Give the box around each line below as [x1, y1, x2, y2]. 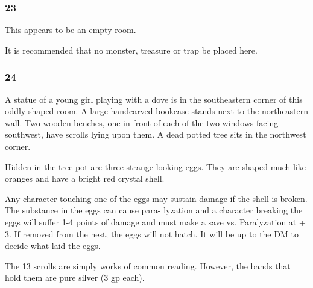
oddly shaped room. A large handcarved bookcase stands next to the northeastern [5, 105, 309, 117]
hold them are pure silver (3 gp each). [5, 271, 145, 284]
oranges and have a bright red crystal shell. [5, 172, 165, 185]
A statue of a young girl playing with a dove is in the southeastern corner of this [5, 93, 303, 105]
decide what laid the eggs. [5, 239, 101, 252]
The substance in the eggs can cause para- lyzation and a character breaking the [5, 204, 303, 216]
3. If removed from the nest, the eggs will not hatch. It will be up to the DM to [5, 227, 299, 240]
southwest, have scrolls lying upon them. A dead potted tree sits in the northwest [5, 128, 306, 141]
